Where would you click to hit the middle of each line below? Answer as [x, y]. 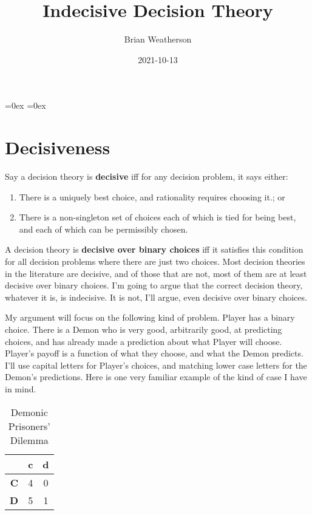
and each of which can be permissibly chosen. [103, 229]
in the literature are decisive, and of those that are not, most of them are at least [156, 273]
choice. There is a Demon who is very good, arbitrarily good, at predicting [144, 329]
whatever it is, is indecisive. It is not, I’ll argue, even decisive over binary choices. [156, 297]
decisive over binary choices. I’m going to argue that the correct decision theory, [154, 285]
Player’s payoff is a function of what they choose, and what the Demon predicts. [154, 353]
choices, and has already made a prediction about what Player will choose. [144, 341]
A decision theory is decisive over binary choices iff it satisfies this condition [154, 249]
